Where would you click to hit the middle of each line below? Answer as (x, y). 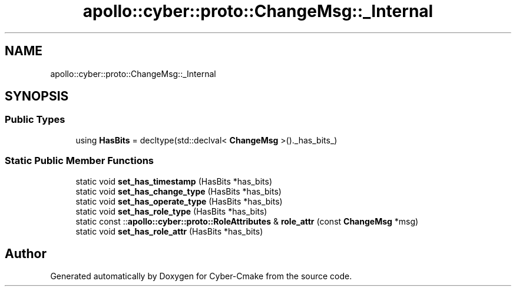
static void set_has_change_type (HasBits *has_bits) (178, 191)
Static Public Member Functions (80, 161)
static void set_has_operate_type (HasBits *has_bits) (179, 201)
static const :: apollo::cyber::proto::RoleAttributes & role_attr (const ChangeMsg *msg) (247, 221)
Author (26, 253)
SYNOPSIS (37, 96)
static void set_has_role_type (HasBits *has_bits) (171, 211)
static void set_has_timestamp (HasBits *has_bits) (174, 181)
